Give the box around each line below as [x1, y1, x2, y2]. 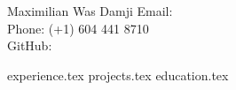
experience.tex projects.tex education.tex [7, 65, 229, 84]
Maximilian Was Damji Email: [7, 2, 173, 19]
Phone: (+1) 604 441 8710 [7, 19, 149, 37]
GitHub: [7, 36, 52, 55]
